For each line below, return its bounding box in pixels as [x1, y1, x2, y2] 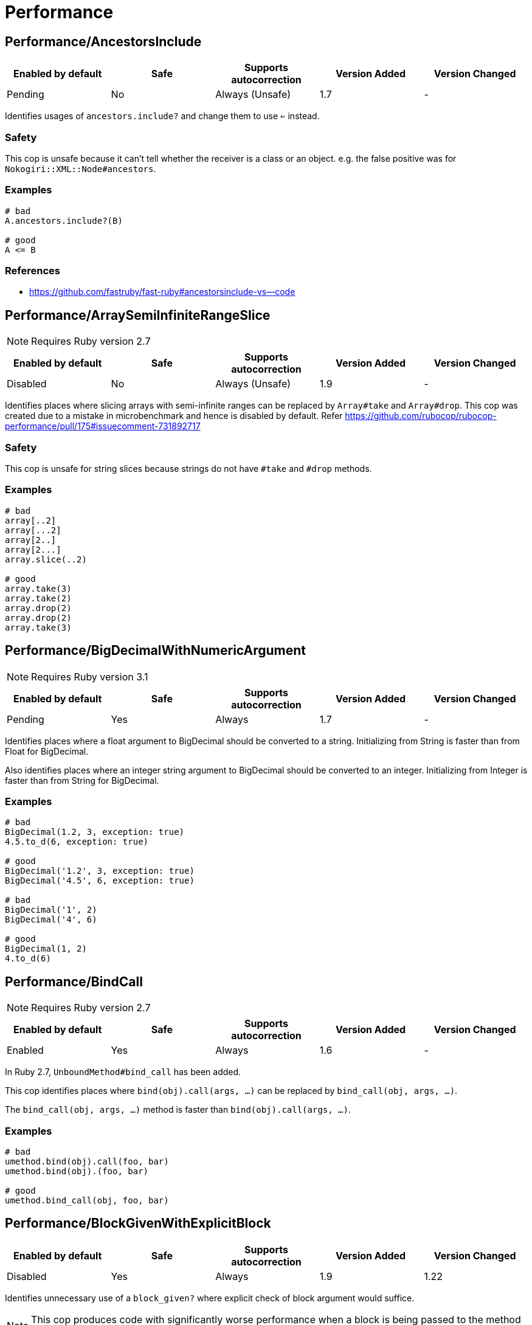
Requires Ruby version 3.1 [31, 670, 148, 683]
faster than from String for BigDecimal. [5, 775, 159, 786]
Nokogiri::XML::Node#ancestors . [5, 163, 156, 174]
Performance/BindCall [5, 974, 143, 989]
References [5, 265, 60, 277]
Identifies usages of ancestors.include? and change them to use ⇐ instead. [5, 111, 320, 122]
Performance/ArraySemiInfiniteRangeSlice [5, 307, 271, 323]
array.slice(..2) [5, 554, 87, 564]
